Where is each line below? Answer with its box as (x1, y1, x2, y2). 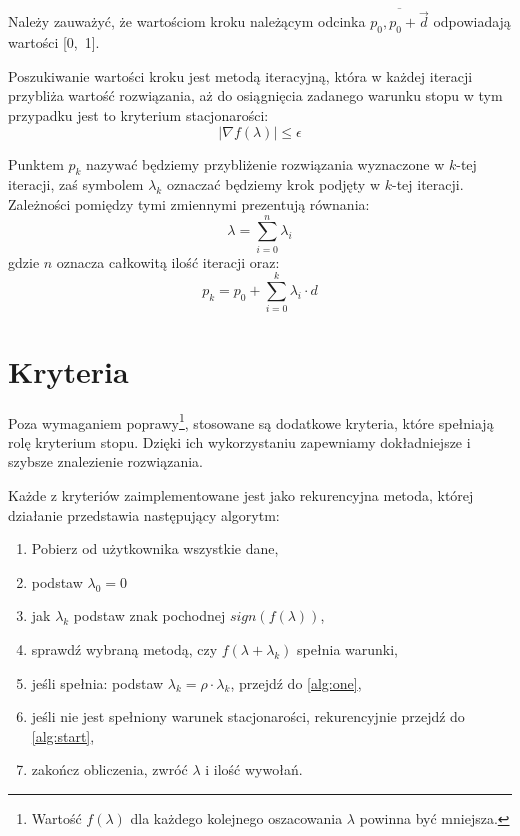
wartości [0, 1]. (8, 32, 100, 53)
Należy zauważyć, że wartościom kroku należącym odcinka (8, 11, 366, 32)
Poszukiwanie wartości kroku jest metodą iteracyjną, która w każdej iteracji (8, 65, 473, 86)
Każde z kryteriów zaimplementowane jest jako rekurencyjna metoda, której (8, 485, 474, 505)
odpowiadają (433, 11, 511, 32)
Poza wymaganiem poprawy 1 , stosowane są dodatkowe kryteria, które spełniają (8, 409, 494, 433)
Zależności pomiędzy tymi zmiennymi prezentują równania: (8, 194, 370, 214)
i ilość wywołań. (205, 759, 303, 780)
